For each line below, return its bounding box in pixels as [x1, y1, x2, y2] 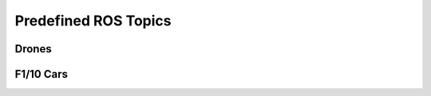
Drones [14, 42, 52, 56]
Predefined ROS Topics [14, 12, 172, 29]
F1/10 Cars [14, 67, 68, 81]
